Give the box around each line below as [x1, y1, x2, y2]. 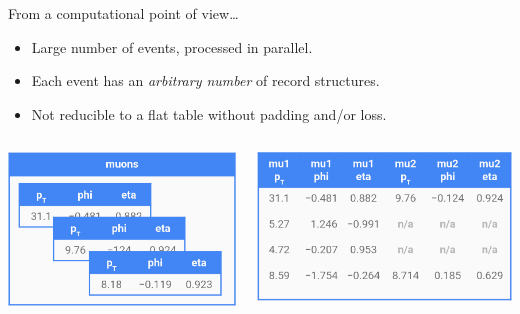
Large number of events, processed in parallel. [31, 36, 313, 57]
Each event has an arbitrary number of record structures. [31, 70, 380, 91]
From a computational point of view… [8, 3, 239, 23]
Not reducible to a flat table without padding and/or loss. [31, 103, 387, 124]
